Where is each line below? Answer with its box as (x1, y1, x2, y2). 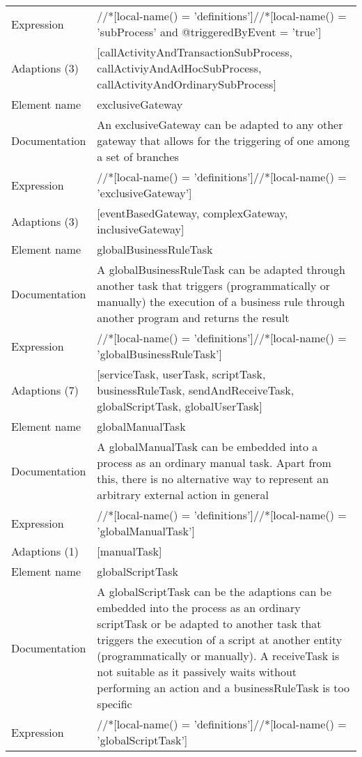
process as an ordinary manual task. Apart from (97, 454, 331, 471)
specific (97, 696, 132, 712)
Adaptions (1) (11, 543, 79, 559)
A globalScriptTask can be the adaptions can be (97, 583, 332, 599)
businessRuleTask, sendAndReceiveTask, (97, 382, 294, 398)
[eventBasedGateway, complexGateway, (97, 205, 288, 221)
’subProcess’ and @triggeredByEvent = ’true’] (97, 24, 322, 40)
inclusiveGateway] (97, 221, 184, 237)
